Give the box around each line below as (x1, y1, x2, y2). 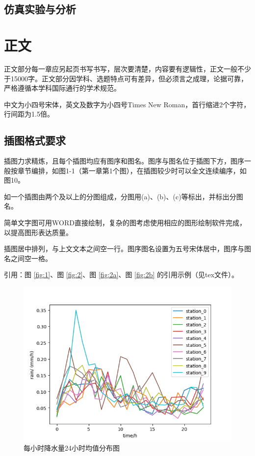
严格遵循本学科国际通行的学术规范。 (4, 83, 121, 93)
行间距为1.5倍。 (4, 109, 54, 119)
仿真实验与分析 (4, 1, 76, 17)
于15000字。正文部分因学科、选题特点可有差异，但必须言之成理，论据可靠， (4, 73, 248, 83)
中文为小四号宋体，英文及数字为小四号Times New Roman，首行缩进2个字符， (4, 99, 251, 109)
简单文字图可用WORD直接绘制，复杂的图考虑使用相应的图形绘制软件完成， (4, 217, 246, 228)
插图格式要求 (4, 133, 66, 148)
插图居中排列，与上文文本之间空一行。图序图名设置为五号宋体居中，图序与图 (4, 243, 251, 254)
